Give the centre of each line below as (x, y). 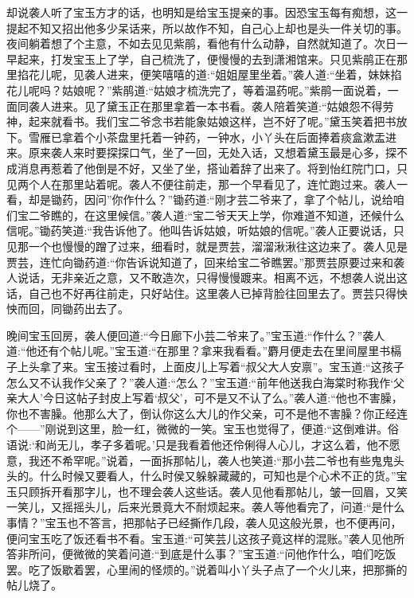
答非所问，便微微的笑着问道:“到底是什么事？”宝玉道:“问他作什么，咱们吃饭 (201, 554)
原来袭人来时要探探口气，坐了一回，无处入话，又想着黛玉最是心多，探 (212, 152)
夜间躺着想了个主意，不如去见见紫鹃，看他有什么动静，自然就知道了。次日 (201, 43)
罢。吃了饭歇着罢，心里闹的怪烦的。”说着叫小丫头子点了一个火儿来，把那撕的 (207, 569)
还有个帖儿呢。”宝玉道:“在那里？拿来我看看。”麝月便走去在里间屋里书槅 (219, 351)
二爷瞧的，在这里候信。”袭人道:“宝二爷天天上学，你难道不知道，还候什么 (217, 215)
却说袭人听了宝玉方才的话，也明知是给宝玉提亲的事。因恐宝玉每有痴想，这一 (207, 12)
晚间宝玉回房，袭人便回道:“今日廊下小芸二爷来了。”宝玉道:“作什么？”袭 (190, 335)
